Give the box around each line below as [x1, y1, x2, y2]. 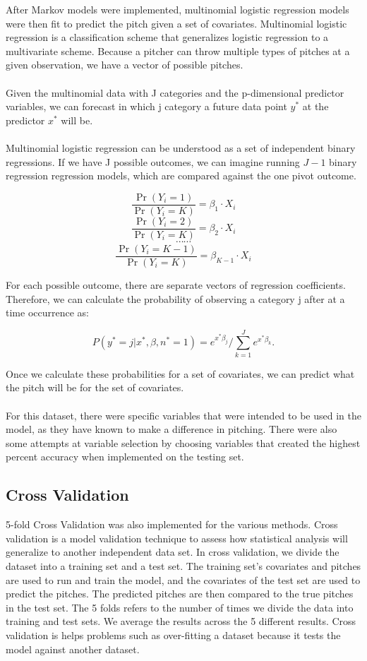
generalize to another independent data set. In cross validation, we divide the [6, 544, 339, 559]
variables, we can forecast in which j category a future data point [6, 99, 287, 114]
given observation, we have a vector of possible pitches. [6, 57, 243, 72]
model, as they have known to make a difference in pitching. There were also [6, 422, 337, 436]
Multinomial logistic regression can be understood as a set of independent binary [6, 140, 356, 155]
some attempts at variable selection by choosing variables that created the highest [6, 435, 361, 450]
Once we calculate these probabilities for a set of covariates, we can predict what [6, 366, 355, 381]
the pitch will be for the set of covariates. [6, 380, 184, 395]
